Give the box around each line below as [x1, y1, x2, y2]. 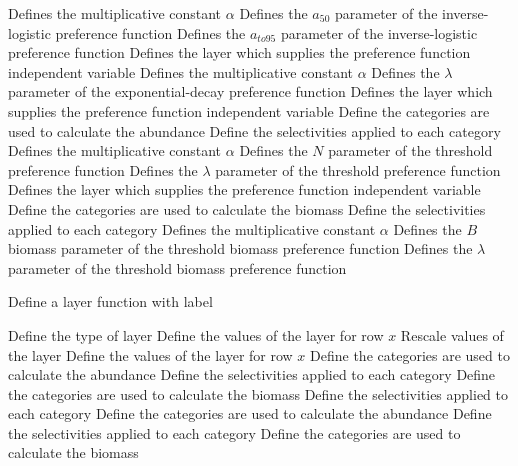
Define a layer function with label [8, 291, 213, 312]
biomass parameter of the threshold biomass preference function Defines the [8, 238, 473, 259]
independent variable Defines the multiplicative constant [8, 61, 353, 82]
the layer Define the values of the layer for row [8, 344, 293, 365]
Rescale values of [400, 324, 504, 345]
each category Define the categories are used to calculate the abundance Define [8, 403, 492, 424]
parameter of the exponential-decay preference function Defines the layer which [8, 81, 493, 102]
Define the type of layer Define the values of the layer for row [8, 324, 384, 345]
